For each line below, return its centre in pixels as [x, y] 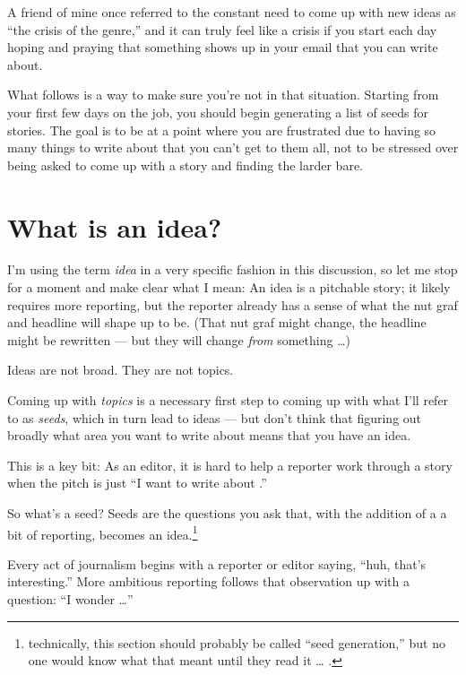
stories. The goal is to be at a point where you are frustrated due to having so [222, 130]
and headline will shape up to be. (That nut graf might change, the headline [217, 322]
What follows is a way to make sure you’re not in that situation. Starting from [223, 95]
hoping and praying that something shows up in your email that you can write [223, 47]
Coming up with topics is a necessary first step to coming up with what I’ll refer [228, 400]
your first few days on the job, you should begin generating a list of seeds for [218, 112]
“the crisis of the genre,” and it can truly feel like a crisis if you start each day [222, 29]
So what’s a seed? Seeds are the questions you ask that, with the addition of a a [227, 513]
